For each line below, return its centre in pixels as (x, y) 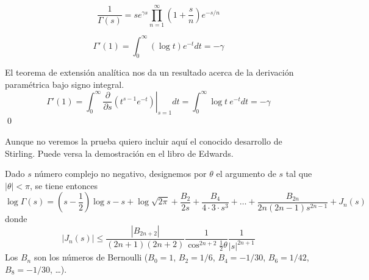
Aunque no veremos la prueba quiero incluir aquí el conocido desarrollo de (144, 141)
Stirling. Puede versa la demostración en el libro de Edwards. (119, 153)
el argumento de (246, 174)
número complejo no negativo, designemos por (120, 174)
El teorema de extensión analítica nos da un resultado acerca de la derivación (149, 72)
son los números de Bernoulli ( (91, 257)
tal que (299, 174)
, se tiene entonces (64, 185)
